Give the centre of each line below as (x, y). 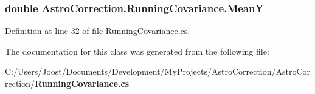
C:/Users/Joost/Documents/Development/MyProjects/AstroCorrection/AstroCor (158, 71)
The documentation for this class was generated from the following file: (137, 51)
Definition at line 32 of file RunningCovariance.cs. (98, 31)
